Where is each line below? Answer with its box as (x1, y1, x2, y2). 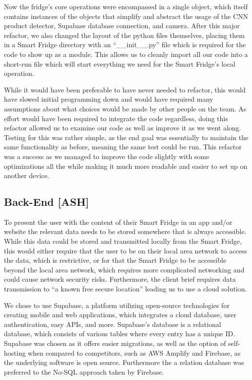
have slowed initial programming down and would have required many (4, 94, 213, 104)
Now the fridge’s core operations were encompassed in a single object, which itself (4, 1, 248, 11)
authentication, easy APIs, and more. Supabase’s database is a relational (4, 319, 221, 329)
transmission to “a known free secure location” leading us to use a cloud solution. (4, 284, 247, 294)
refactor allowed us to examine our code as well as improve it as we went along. (4, 123, 241, 133)
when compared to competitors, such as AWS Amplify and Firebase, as (28, 347, 241, 358)
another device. (4, 170, 49, 181)
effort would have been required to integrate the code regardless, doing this (4, 113, 228, 123)
